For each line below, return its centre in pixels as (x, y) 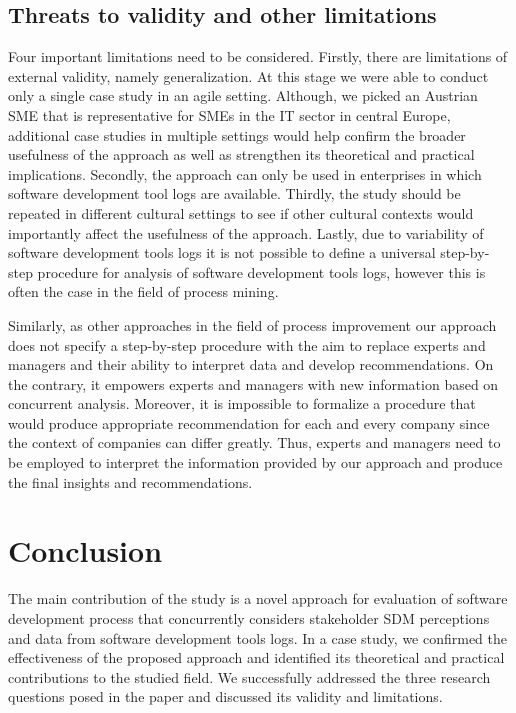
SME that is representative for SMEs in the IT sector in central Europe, (229, 114)
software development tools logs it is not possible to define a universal (222, 252)
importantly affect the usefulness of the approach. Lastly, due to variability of (246, 232)
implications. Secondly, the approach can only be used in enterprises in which (245, 173)
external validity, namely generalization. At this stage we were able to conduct (248, 75)
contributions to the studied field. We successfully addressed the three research (249, 676)
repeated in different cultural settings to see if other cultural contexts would (241, 212)
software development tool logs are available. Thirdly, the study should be (234, 193)
